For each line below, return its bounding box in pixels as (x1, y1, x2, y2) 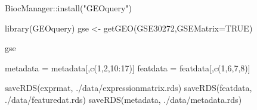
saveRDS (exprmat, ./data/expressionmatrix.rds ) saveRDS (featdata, (5, 81, 252, 94)
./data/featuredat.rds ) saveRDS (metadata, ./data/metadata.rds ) (5, 93, 242, 105)
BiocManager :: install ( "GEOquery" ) (5, 2, 132, 14)
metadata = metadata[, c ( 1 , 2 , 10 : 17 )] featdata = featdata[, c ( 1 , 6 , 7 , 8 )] (5, 61, 250, 74)
